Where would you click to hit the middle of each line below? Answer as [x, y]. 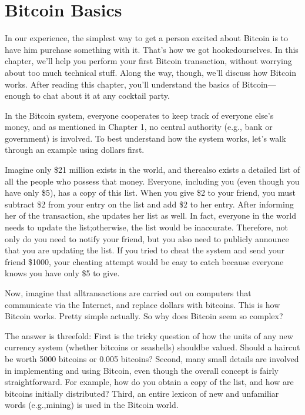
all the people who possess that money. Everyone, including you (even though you [152, 181]
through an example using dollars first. [75, 150]
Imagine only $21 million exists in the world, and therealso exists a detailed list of [152, 170]
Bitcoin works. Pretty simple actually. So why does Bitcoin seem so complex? [144, 316]
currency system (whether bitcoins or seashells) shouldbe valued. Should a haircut [152, 347]
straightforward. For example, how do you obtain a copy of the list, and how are [149, 382]
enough [18, 96]
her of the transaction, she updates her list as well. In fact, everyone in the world [151, 215]
